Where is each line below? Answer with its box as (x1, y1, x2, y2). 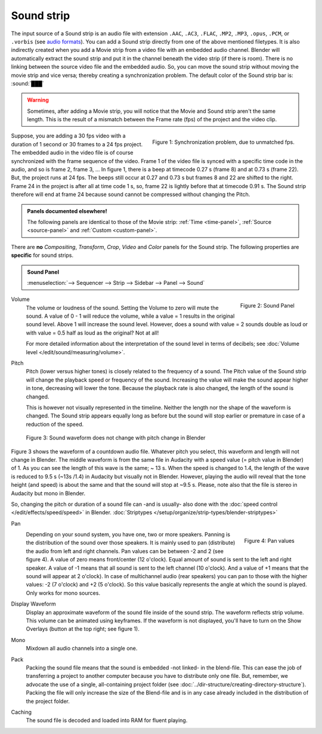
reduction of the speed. (26, 420, 83, 428)
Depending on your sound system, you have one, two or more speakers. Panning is (26, 531, 231, 538)
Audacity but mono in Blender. (11, 490, 86, 497)
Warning (27, 96, 49, 104)
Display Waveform (11, 600, 56, 607)
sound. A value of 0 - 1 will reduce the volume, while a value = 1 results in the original (26, 312, 235, 320)
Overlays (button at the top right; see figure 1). (26, 625, 140, 632)
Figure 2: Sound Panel (240, 302, 295, 309)
